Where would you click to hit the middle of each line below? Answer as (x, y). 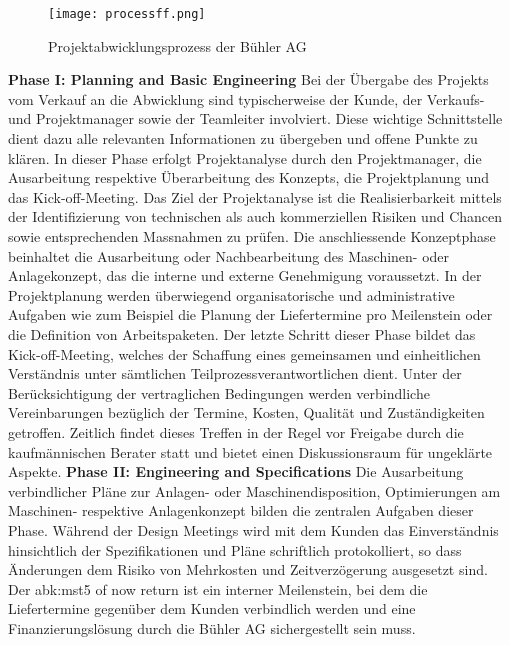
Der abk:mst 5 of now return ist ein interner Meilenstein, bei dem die (218, 588)
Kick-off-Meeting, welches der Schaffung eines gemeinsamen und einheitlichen (244, 353)
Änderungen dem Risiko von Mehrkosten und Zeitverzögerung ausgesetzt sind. (248, 569)
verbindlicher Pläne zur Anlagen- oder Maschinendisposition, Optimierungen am (254, 490)
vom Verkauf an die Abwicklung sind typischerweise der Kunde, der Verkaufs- (246, 98)
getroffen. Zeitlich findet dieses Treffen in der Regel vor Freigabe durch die (236, 431)
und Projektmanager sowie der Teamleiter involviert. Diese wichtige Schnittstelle (255, 118)
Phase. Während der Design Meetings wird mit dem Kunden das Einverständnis (253, 529)
